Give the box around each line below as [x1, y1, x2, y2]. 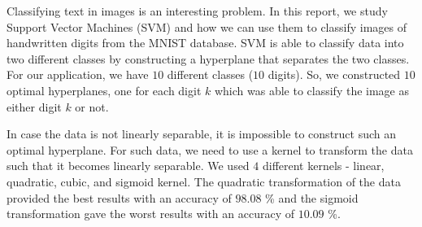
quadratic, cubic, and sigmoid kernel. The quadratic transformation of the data [7, 172, 401, 190]
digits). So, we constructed [268, 66, 401, 83]
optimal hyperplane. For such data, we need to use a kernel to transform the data [7, 141, 413, 158]
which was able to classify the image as [214, 81, 410, 98]
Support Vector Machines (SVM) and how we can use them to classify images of [7, 18, 407, 35]
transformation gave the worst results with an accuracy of [7, 205, 294, 222]
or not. [75, 98, 109, 115]
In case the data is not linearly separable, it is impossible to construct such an [7, 125, 397, 142]
